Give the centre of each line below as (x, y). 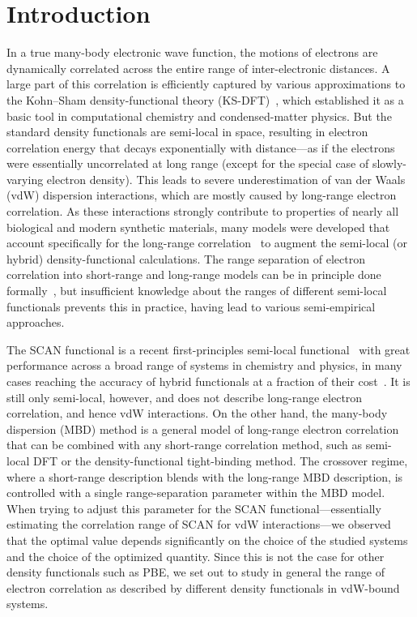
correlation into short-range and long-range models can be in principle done (194, 274)
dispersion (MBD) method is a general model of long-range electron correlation (203, 428)
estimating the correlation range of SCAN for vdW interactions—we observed (199, 524)
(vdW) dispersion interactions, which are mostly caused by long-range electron (202, 195)
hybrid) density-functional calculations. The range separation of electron (186, 258)
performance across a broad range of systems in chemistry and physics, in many (204, 365)
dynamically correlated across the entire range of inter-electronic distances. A (198, 68)
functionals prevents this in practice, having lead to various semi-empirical (191, 306)
